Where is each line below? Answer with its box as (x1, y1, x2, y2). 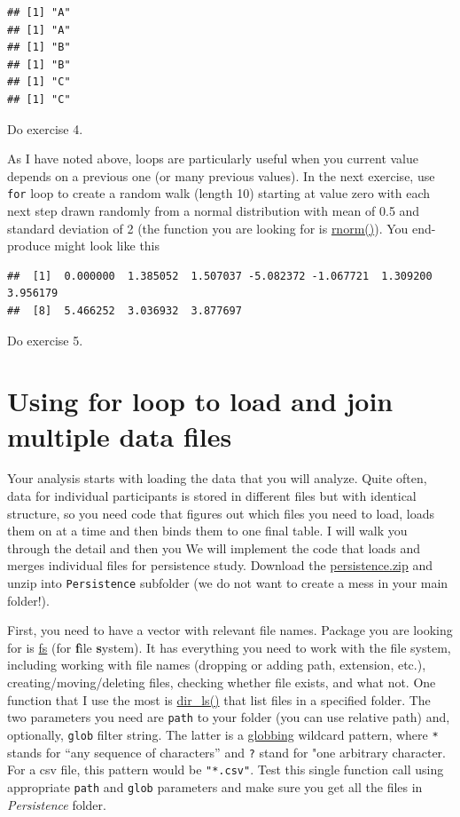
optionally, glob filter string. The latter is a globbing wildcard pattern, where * (7, 725, 439, 743)
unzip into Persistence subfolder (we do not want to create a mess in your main (7, 574, 448, 592)
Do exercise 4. (7, 119, 83, 138)
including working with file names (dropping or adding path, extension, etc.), (7, 655, 426, 674)
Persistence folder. (7, 795, 106, 813)
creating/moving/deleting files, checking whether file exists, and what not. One (7, 673, 436, 692)
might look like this (54, 236, 160, 255)
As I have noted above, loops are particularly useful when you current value (7, 149, 418, 168)
